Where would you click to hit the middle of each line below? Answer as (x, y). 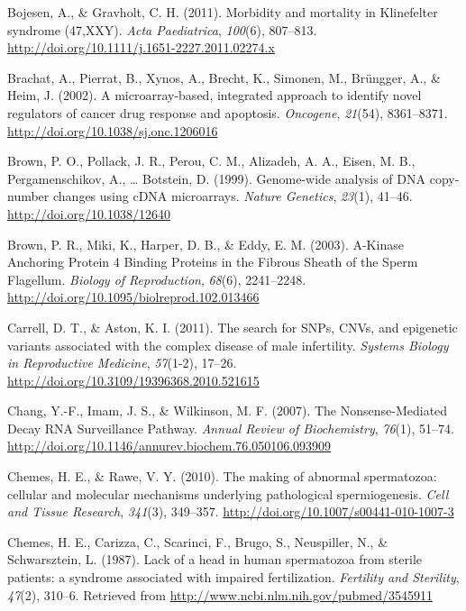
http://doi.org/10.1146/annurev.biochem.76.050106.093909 (169, 446)
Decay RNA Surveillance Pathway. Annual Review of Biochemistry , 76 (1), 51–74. (231, 428)
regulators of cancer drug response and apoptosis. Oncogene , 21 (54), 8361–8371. (228, 112)
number (28, 196)
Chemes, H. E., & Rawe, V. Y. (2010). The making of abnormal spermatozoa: (222, 476)
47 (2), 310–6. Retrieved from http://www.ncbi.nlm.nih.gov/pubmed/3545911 (220, 594)
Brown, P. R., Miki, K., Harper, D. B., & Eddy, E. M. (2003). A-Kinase (206, 244)
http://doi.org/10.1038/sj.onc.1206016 (113, 130)
